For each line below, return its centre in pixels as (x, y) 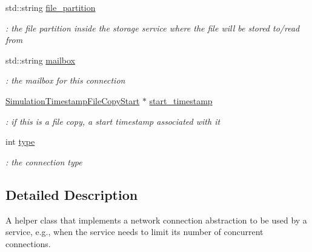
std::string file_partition (51, 7)
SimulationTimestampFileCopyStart (73, 100)
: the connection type (44, 161)
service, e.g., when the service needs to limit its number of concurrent (134, 232)
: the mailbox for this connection (65, 80)
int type (20, 141)
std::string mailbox (40, 60)
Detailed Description (72, 194)
